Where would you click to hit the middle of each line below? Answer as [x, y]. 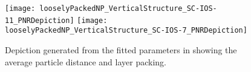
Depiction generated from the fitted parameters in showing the [121, 49]
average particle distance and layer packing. [86, 61]
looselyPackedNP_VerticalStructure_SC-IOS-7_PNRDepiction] [126, 31]
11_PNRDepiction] [40, 20]
